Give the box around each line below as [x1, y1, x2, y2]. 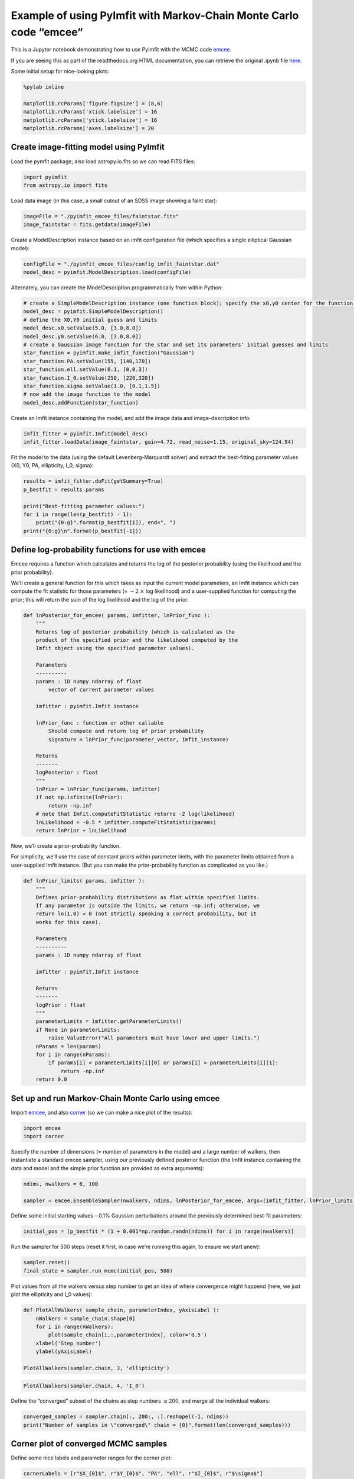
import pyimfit [23, 173, 67, 180]
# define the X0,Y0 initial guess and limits [23, 317, 158, 323]
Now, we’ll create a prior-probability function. [11, 842, 121, 849]
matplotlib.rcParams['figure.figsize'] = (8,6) [23, 100, 163, 106]
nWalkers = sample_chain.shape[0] [35, 1315, 136, 1322]
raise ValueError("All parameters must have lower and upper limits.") [48, 1035, 260, 1041]
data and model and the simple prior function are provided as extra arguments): [11, 1164, 205, 1171]
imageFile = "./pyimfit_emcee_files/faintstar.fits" [23, 213, 179, 219]
